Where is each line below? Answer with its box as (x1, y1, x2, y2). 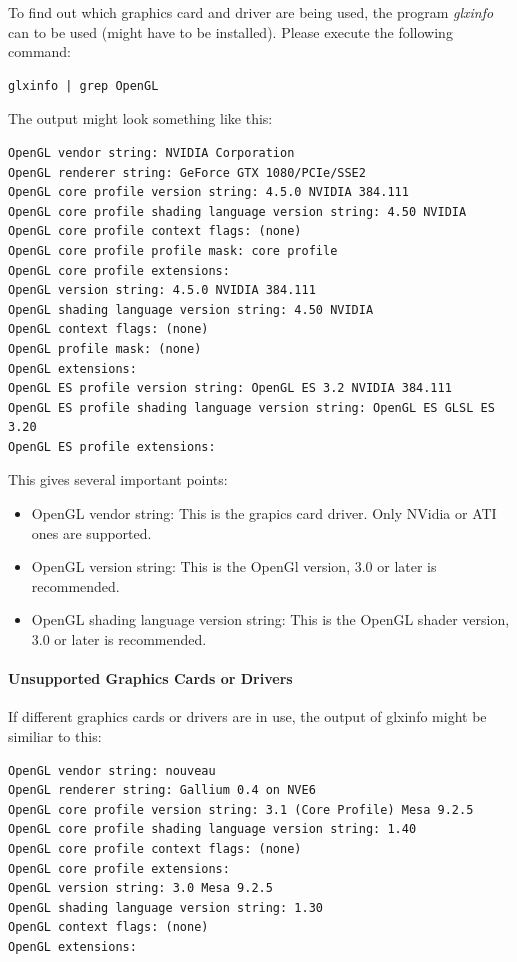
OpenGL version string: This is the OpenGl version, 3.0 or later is (31, 556, 437, 577)
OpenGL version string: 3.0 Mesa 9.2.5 (8, 881, 273, 896)
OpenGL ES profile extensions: (8, 439, 216, 454)
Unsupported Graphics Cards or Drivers (8, 668, 293, 689)
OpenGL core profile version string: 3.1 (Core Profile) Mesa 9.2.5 (8, 802, 474, 817)
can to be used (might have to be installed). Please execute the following (8, 21, 453, 42)
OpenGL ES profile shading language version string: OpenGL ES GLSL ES (8, 400, 495, 415)
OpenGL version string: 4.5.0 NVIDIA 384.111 (8, 283, 316, 298)
